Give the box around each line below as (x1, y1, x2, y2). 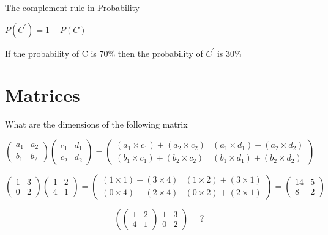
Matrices (5, 82, 80, 107)
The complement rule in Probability (5, 1, 140, 13)
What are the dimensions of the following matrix (5, 118, 188, 131)
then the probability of (117, 46, 203, 59)
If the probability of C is (5, 46, 97, 59)
